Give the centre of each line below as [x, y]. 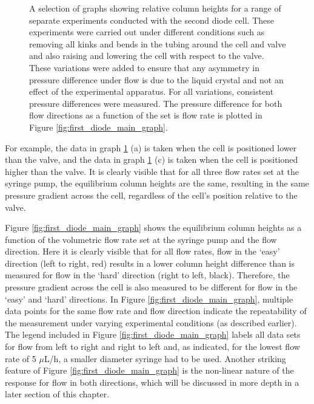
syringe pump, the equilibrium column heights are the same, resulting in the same [157, 183]
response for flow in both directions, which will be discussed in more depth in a [152, 382]
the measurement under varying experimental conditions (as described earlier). [151, 322]
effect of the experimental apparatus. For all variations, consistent [152, 91]
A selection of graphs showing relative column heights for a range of [155, 8]
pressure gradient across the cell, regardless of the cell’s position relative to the [151, 195]
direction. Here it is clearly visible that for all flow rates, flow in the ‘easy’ [142, 251]
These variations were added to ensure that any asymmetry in [144, 67]
